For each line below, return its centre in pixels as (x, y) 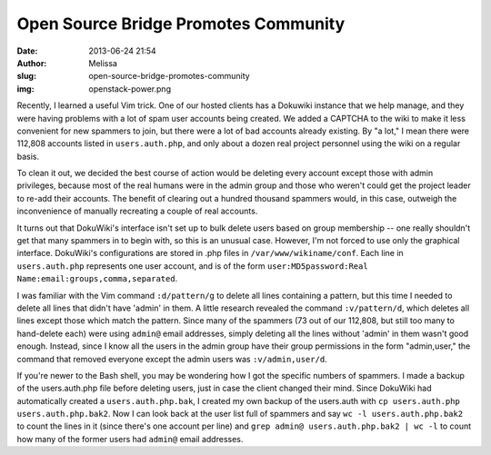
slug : (26, 76)
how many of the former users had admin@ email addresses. (130, 439)
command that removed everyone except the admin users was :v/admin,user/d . (172, 359)
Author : (32, 63)
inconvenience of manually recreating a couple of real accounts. (137, 211)
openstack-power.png (130, 89)
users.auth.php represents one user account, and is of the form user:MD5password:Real (192, 266)
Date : (27, 51)
